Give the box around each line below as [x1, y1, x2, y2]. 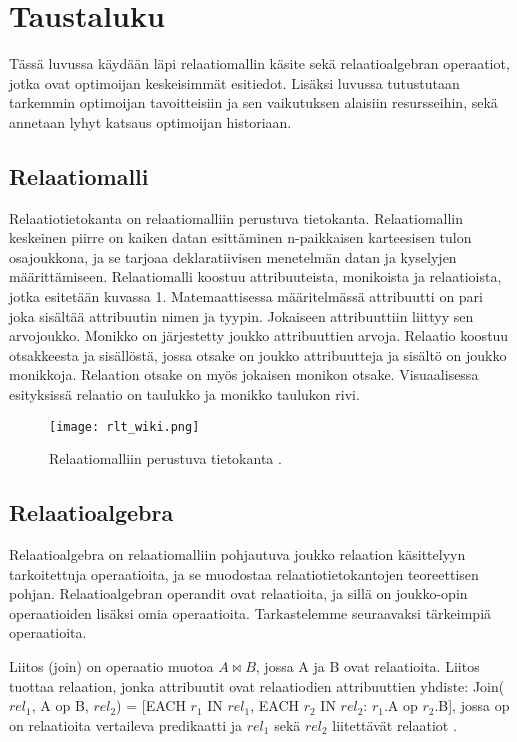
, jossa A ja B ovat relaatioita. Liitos [255, 656, 480, 677]
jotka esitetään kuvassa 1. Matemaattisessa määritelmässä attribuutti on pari [9, 286, 483, 307]
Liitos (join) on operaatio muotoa [9, 656, 214, 677]
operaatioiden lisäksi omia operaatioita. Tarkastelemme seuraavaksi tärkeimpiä [9, 602, 492, 623]
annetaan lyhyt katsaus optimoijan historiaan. [9, 111, 292, 132]
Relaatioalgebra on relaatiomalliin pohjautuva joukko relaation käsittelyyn [9, 544, 466, 565]
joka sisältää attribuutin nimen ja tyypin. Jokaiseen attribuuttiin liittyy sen [9, 305, 474, 326]
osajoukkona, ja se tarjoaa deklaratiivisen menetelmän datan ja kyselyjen [9, 246, 457, 267]
